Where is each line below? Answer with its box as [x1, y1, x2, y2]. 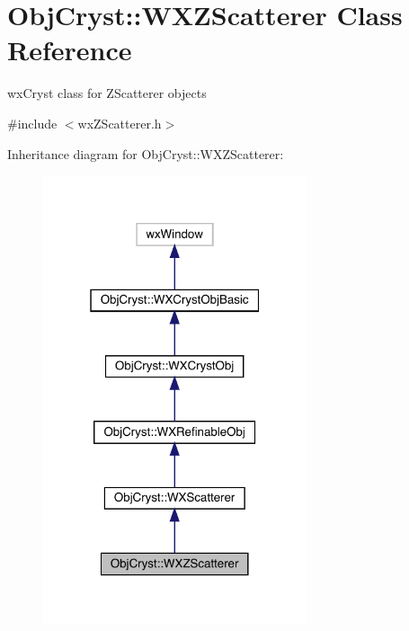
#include [7, 113, 58, 132]
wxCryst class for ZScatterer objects [7, 84, 207, 102]
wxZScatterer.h [77, 113, 162, 132]
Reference [7, 31, 132, 68]
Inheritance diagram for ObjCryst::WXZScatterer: [7, 144, 284, 163]
